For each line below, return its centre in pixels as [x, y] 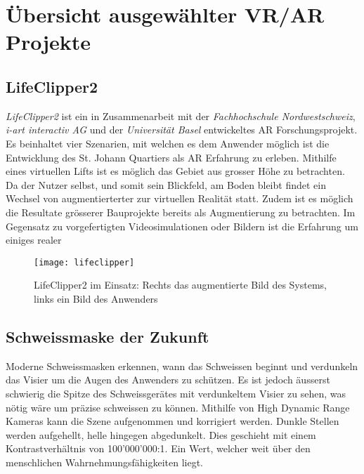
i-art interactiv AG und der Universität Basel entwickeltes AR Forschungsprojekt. [182, 130]
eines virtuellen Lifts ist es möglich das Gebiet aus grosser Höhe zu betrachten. [175, 171]
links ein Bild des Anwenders [96, 298]
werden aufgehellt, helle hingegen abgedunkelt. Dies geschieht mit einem [161, 434]
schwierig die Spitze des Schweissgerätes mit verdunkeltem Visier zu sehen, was [176, 393]
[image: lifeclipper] [84, 262]
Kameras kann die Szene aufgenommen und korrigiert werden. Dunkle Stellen [173, 421]
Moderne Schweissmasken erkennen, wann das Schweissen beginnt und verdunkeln [182, 366]
